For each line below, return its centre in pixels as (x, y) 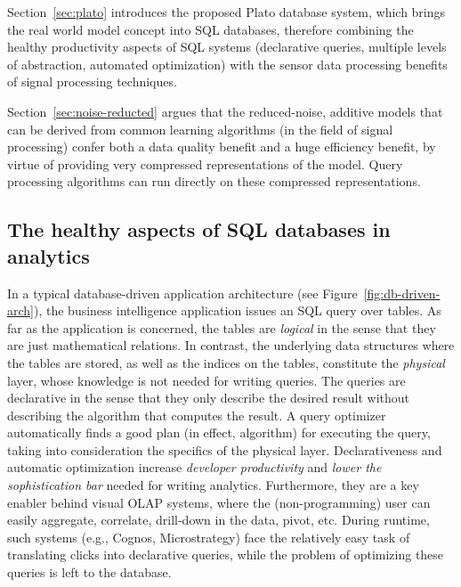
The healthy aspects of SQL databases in (199, 229)
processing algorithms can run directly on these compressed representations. (214, 181)
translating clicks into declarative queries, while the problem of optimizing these (226, 554)
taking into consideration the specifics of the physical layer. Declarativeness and (225, 449)
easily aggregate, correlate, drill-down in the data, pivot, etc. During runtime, (218, 520)
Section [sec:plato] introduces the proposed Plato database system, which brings (226, 12)
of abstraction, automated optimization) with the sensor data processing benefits (227, 64)
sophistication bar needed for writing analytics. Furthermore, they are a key (213, 485)
